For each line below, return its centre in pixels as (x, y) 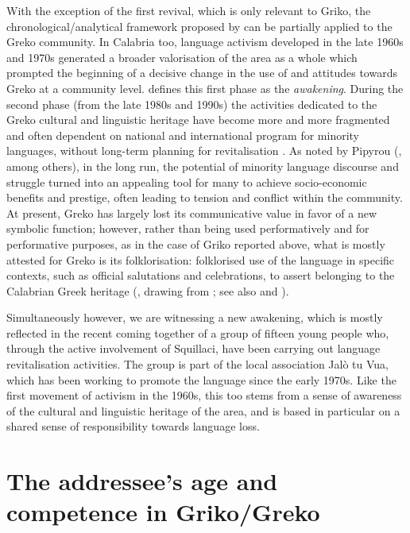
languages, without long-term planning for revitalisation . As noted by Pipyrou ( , (204, 151)
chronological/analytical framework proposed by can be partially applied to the (199, 26)
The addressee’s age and (142, 481)
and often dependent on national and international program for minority (183, 135)
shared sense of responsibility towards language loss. (133, 426)
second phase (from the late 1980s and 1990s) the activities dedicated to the (192, 104)
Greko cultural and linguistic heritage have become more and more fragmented (198, 120)
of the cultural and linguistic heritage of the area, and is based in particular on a (203, 410)
